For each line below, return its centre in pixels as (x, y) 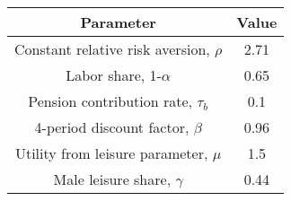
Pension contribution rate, (110, 101)
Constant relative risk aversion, (112, 49)
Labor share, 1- (114, 75)
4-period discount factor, (112, 127)
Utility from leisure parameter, (111, 153)
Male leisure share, (112, 179)
